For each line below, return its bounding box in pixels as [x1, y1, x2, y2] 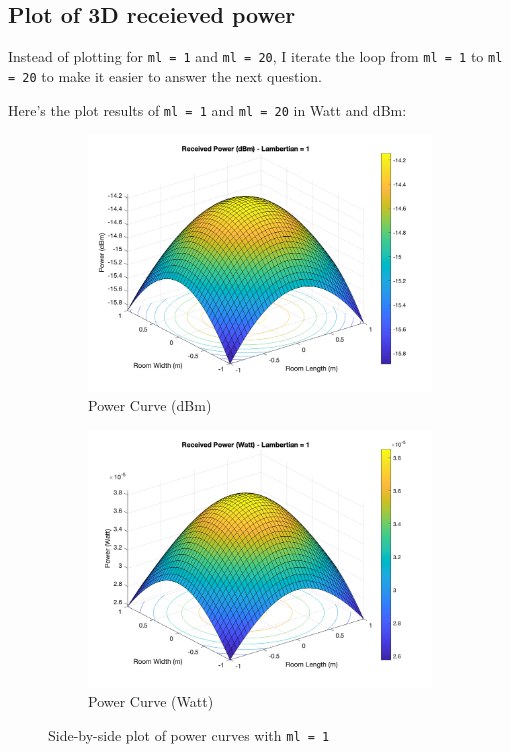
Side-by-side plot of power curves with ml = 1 [48, 724, 330, 745]
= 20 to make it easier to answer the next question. [8, 65, 322, 86]
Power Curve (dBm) [88, 395, 212, 416]
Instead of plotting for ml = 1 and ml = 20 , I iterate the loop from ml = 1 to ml [8, 46, 503, 67]
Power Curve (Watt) [88, 691, 214, 712]
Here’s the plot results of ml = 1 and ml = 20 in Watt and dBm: [8, 99, 407, 120]
